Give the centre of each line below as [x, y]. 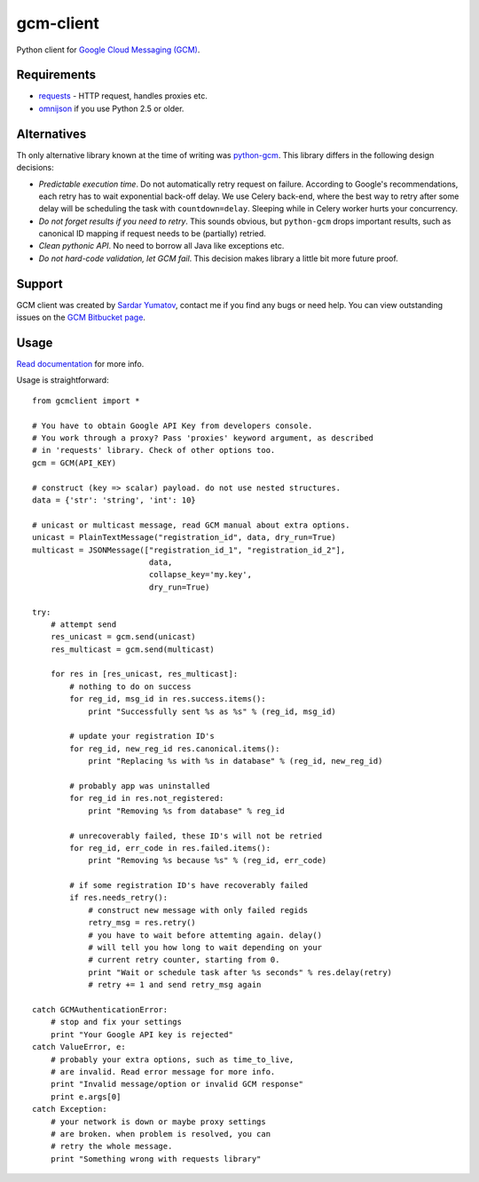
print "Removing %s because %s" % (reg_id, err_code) [208, 861]
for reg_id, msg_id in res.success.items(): [168, 699]
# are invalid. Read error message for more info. [163, 1071]
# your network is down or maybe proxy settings [158, 1122]
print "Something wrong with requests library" [156, 1158]
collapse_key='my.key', [200, 575]
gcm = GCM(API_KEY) [75, 463]
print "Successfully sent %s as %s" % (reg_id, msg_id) [212, 711]
